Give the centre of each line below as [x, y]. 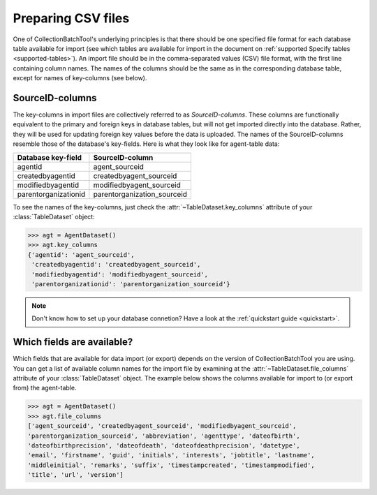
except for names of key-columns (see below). [80, 78]
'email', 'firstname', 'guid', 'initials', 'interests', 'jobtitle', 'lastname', [171, 455]
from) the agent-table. [45, 388]
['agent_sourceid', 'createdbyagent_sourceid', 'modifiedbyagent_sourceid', [162, 426]
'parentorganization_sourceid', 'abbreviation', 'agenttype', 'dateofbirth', [164, 436]
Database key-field [50, 157]
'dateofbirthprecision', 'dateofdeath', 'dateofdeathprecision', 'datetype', [164, 445]
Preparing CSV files [71, 18]
